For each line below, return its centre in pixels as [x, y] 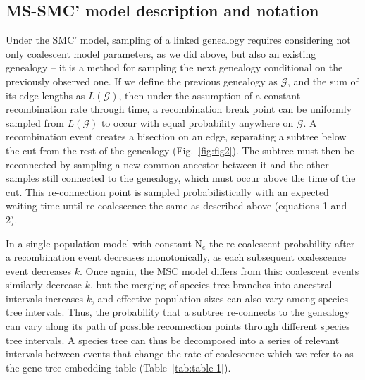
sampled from [35, 122]
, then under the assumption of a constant [210, 95]
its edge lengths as [45, 95]
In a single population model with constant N [104, 243]
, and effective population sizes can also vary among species [219, 298]
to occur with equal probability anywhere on [197, 122]
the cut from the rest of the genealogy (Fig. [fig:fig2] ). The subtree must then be [180, 150]
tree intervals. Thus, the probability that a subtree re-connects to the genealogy [178, 312]
